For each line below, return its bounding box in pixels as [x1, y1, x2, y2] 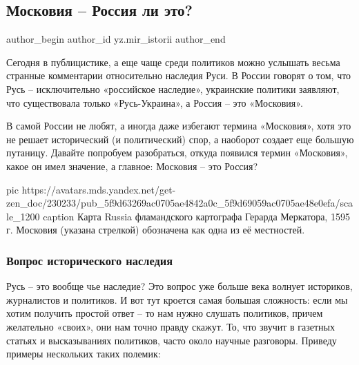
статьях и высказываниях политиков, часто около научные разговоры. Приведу [6, 333, 337, 347]
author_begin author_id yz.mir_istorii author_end [6, 32, 226, 46]
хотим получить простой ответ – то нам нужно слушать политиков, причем [6, 306, 323, 320]
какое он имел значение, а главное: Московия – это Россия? [6, 158, 258, 173]
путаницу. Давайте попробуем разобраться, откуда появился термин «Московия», [6, 145, 348, 160]
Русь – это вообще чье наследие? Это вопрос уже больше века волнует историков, [6, 279, 353, 293]
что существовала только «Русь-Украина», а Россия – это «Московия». [6, 95, 303, 109]
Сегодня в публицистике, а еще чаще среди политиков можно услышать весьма [6, 54, 340, 69]
